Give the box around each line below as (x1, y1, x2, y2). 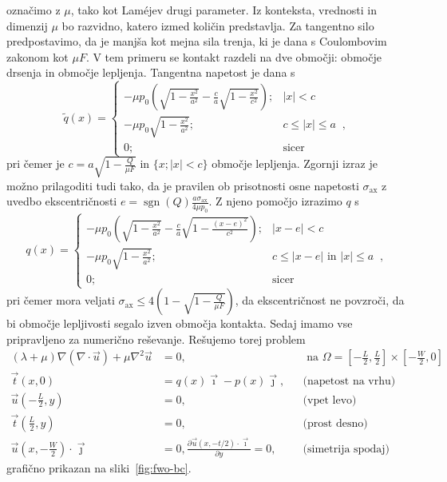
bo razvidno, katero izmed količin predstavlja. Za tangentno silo (61, 17, 374, 34)
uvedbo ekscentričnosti (6, 193, 117, 209)
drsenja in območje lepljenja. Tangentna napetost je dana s (6, 64, 295, 81)
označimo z (6, 2, 61, 18)
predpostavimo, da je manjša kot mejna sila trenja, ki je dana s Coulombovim (6, 33, 387, 50)
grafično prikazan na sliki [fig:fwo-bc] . (6, 460, 192, 476)
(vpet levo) (303, 394, 357, 406)
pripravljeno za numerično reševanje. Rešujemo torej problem (6, 330, 306, 347)
